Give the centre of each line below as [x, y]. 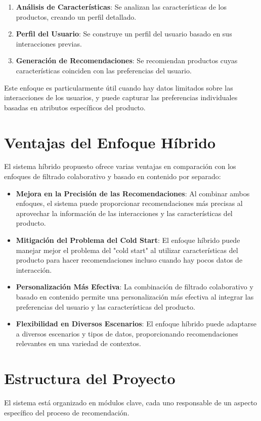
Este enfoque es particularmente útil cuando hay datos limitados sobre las [119, 87]
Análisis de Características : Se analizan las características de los [121, 7]
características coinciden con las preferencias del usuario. [104, 70]
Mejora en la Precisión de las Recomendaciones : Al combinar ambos [133, 193]
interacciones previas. [49, 43]
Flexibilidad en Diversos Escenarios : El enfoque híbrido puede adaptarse [136, 324]
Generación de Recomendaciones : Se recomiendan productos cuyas [127, 60]
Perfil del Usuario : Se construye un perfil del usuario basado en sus [124, 34]
